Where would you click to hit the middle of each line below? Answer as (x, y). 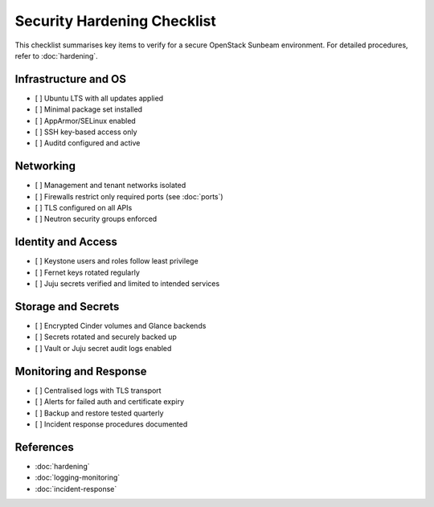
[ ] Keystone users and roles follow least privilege (117, 261)
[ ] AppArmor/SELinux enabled (85, 121)
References (44, 447)
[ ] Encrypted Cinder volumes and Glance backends (121, 326)
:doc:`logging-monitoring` (78, 477)
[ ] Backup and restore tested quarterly (99, 413)
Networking (45, 166)
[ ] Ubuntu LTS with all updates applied (99, 98)
